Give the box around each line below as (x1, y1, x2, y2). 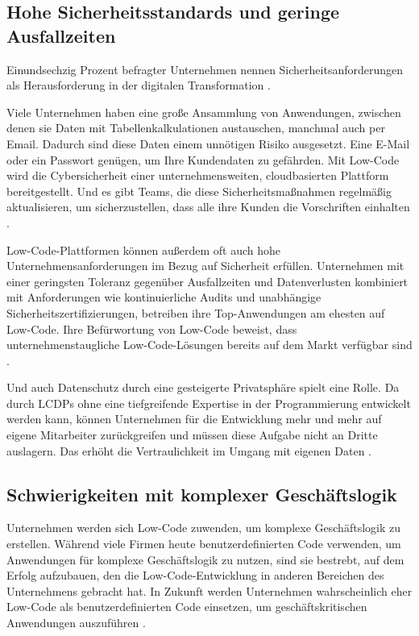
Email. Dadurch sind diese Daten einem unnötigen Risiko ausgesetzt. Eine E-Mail (6, 135, 410, 152)
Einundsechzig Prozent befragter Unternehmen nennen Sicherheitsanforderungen (6, 60, 404, 77)
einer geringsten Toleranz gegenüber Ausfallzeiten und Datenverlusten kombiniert (6, 272, 409, 289)
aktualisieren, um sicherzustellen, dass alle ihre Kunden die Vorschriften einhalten (6, 198, 410, 215)
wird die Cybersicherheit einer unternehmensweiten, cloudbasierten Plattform (6, 167, 389, 184)
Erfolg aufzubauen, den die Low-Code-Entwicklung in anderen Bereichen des (6, 567, 384, 584)
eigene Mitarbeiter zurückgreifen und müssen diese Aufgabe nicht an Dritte (6, 426, 378, 443)
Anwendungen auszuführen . (6, 614, 146, 631)
